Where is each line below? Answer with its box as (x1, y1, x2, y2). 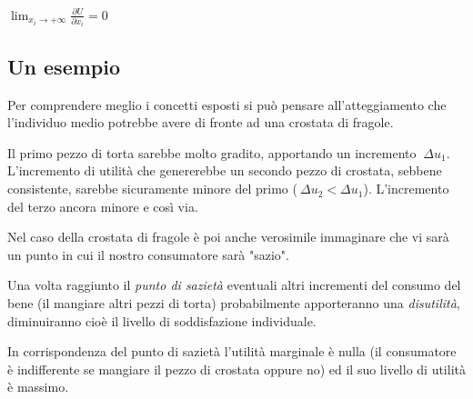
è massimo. (7, 377, 69, 396)
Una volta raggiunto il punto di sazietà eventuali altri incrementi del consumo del (7, 275, 461, 294)
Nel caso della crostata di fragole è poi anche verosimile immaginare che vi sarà (7, 227, 449, 246)
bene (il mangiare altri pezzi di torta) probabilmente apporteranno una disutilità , (7, 294, 460, 313)
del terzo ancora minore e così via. (7, 196, 198, 215)
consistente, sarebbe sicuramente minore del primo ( (7, 179, 297, 198)
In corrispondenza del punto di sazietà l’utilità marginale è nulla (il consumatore (7, 342, 457, 361)
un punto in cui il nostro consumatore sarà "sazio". (7, 244, 289, 264)
